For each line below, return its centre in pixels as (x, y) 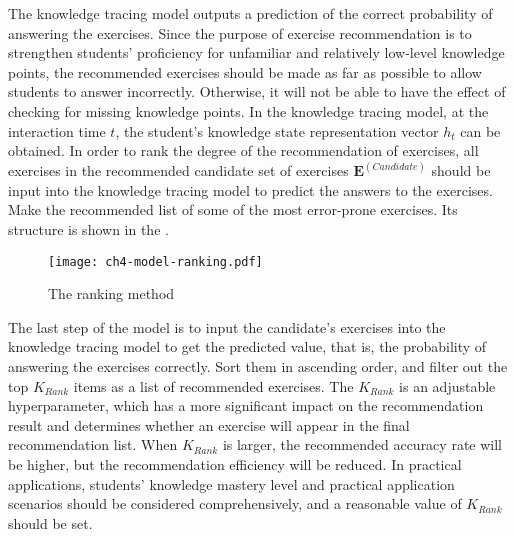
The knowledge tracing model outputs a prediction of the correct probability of (250, 13)
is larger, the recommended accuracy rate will (362, 444)
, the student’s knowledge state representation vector (277, 130)
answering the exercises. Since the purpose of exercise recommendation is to (240, 32)
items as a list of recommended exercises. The (213, 385)
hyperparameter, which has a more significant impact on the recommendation (246, 405)
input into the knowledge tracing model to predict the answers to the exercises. (250, 189)
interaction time (57, 130)
